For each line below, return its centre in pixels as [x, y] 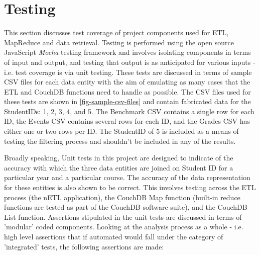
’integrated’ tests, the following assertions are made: [84, 246]
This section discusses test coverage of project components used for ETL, [116, 32]
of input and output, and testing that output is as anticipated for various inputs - [130, 62]
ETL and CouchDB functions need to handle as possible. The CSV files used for [127, 91]
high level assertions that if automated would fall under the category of [114, 236]
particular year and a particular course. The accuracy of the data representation [127, 177]
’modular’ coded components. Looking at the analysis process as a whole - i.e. [124, 227]
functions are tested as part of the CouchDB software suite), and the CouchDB [126, 207]
